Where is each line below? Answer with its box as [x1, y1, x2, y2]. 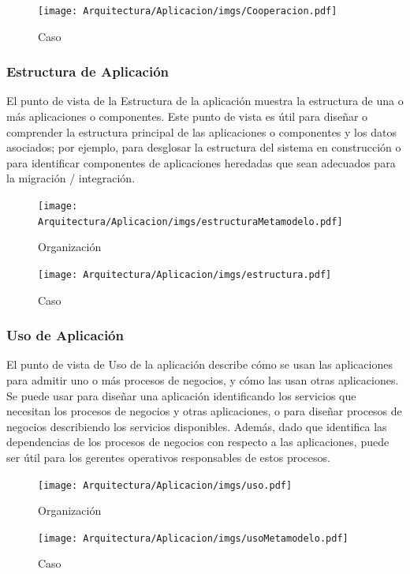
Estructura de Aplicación [6, 62, 169, 81]
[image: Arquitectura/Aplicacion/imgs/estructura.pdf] [38, 268, 332, 280]
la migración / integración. [6, 170, 136, 186]
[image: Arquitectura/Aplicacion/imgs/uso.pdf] [38, 479, 293, 491]
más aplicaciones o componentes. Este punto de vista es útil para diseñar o [6, 108, 368, 125]
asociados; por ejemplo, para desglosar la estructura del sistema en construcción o [6, 139, 401, 156]
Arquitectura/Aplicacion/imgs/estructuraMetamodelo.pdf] [38, 216, 343, 227]
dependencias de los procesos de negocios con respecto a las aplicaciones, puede [6, 433, 389, 450]
